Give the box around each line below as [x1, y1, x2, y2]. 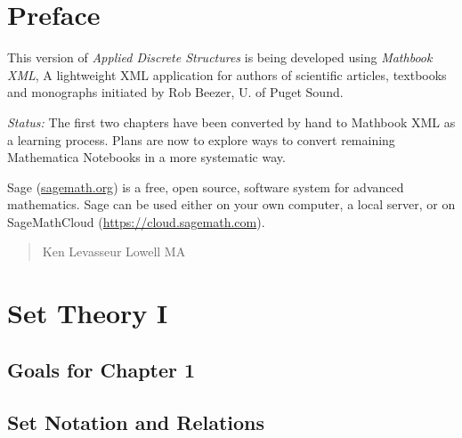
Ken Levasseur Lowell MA [42, 242, 186, 261]
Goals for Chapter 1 [7, 355, 196, 383]
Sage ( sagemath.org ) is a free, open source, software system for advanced [7, 177, 404, 196]
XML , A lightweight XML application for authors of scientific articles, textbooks [7, 65, 447, 84]
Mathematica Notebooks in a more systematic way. [7, 148, 286, 166]
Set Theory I [7, 295, 168, 331]
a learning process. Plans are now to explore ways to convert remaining [7, 130, 395, 149]
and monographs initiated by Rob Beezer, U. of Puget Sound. [7, 83, 344, 101]
